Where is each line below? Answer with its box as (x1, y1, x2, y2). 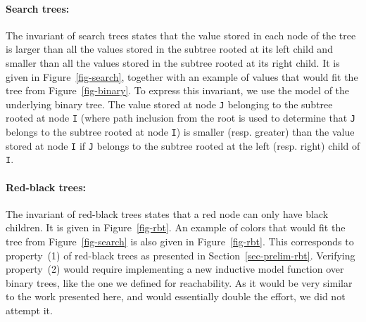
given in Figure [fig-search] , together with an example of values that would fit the (6, 69, 358, 84)
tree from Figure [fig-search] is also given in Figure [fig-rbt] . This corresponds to (6, 234, 354, 249)
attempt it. (6, 303, 53, 317)
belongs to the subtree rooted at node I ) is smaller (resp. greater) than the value (6, 124, 355, 139)
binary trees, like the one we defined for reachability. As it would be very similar (6, 275, 353, 290)
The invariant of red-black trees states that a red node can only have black (6, 206, 329, 221)
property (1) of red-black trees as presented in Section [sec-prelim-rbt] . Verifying (6, 247, 355, 262)
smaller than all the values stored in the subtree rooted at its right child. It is (6, 55, 340, 70)
